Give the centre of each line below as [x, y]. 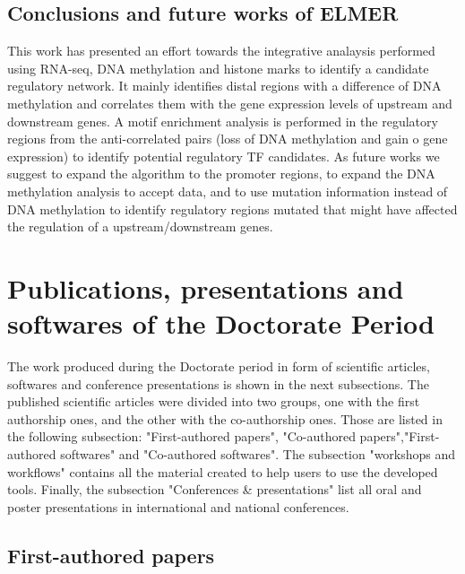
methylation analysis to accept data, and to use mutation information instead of [228, 191]
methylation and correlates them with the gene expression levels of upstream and [230, 103]
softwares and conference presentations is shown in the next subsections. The [218, 383]
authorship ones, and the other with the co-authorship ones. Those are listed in [225, 418]
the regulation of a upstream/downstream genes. [140, 226]
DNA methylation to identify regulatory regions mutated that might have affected [232, 209]
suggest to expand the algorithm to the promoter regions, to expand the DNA [221, 174]
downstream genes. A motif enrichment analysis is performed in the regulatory [223, 121]
